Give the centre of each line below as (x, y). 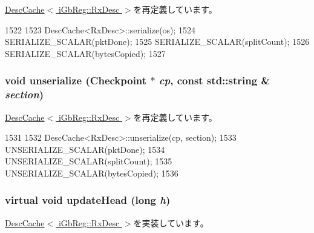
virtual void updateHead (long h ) (88, 200)
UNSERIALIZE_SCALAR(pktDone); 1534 (85, 149)
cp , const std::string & (214, 80)
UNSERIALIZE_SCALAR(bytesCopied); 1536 (92, 173)
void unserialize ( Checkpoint (76, 80)
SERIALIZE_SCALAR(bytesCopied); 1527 (85, 53)
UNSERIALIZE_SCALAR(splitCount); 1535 (89, 161)
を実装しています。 (171, 222)
